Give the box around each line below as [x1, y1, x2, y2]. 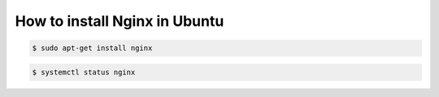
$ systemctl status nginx [32, 67, 136, 77]
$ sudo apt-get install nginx [32, 44, 153, 53]
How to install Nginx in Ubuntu [15, 12, 224, 30]
